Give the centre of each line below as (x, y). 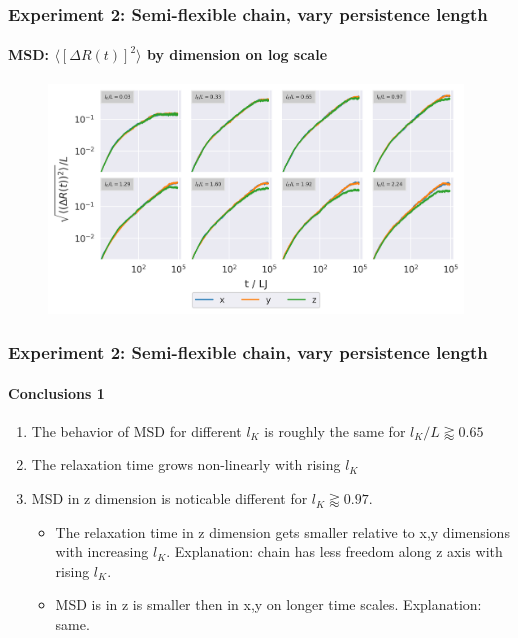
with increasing (102, 551)
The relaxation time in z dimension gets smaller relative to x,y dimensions (282, 531)
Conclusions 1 (56, 392)
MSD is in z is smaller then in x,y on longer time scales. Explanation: (268, 604)
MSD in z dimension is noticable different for (169, 498)
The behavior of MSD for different (136, 430)
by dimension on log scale (237, 54)
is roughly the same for (335, 430)
